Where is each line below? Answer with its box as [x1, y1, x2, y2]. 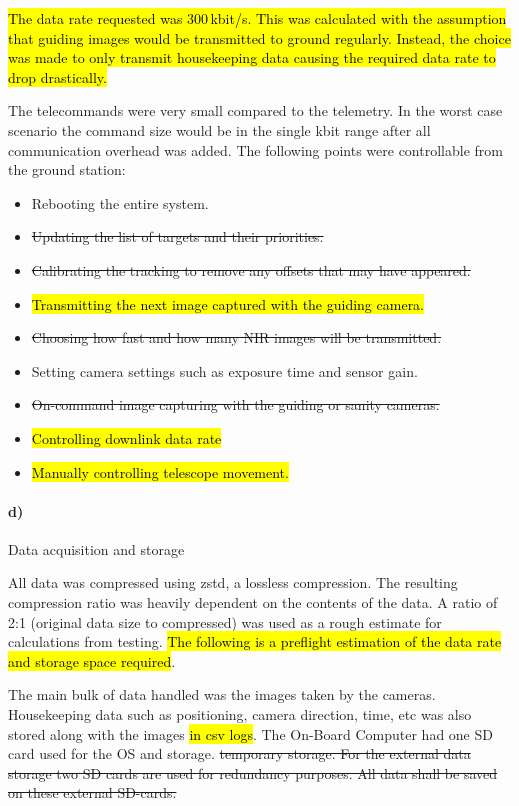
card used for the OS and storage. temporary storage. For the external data [8, 743, 471, 764]
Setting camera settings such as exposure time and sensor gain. [31, 360, 418, 381]
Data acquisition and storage [8, 538, 185, 559]
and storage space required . [8, 650, 176, 671]
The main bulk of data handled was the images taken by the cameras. [8, 684, 436, 705]
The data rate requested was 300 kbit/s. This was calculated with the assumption [8, 8, 507, 28]
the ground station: [8, 159, 126, 180]
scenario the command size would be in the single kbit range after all [8, 119, 431, 140]
